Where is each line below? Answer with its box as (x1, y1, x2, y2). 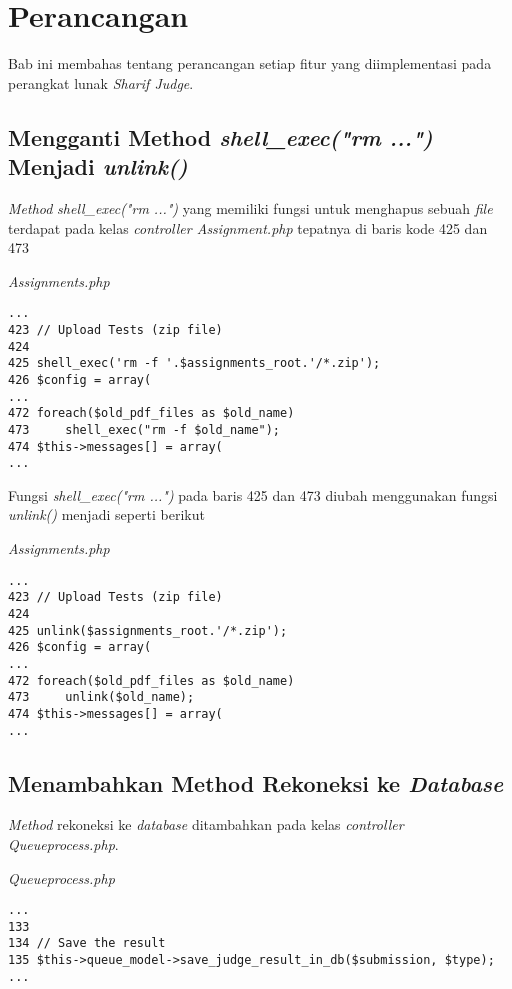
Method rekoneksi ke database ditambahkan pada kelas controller (8, 814, 404, 835)
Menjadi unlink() (8, 151, 188, 182)
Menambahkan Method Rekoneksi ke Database (8, 767, 504, 798)
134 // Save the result (8, 936, 166, 951)
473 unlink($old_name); (8, 690, 195, 705)
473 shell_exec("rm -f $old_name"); (8, 422, 281, 437)
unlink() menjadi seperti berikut (8, 504, 205, 525)
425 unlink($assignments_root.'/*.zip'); (8, 623, 288, 638)
